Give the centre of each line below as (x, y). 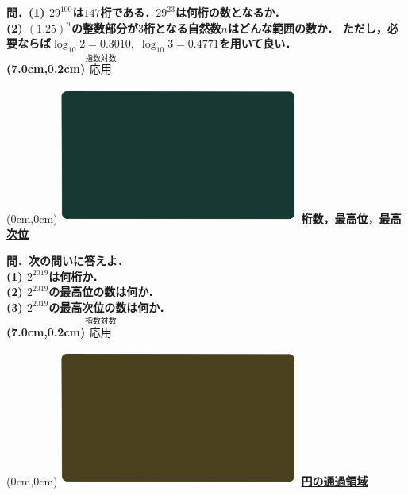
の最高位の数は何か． (104, 292)
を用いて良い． (258, 43)
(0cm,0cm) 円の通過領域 (187, 481)
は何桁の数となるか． (230, 12)
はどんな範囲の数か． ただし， (307, 27)
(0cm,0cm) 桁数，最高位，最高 (204, 218)
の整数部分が (104, 27)
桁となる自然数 (182, 27)
